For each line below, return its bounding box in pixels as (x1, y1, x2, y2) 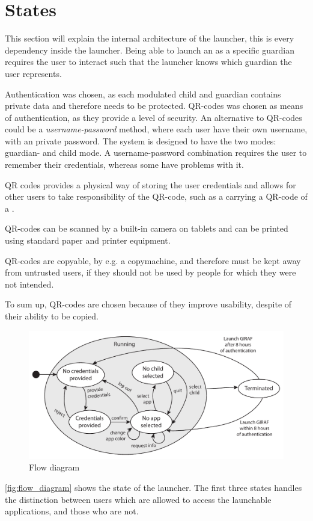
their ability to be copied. (5, 310, 99, 322)
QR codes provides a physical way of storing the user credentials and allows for (5, 178, 296, 191)
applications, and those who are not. (5, 505, 139, 517)
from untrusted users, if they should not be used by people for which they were (5, 266, 296, 279)
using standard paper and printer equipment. (5, 234, 171, 247)
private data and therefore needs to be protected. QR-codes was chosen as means (5, 99, 303, 112)
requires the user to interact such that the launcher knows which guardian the (5, 55, 292, 68)
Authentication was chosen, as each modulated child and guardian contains (5, 87, 281, 100)
